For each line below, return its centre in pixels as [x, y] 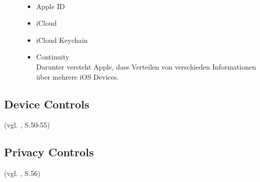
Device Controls [47, 104]
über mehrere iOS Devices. [77, 76]
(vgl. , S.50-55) [27, 125]
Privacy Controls [49, 152]
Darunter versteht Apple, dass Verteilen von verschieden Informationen [146, 66]
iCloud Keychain [62, 40]
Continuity [53, 57]
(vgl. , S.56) [22, 173]
